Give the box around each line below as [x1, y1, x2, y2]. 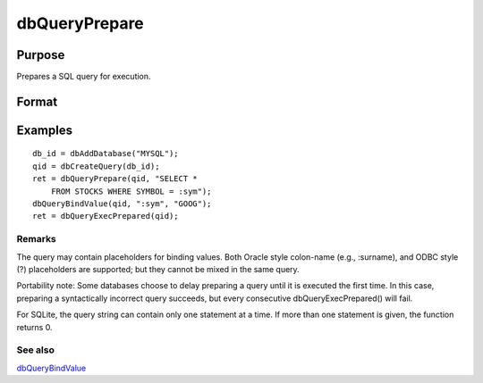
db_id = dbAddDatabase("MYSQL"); [32, 148, 179, 159]
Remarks [16, 233, 57, 246]
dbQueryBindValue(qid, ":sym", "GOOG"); [32, 199, 212, 209]
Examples [16, 122, 73, 137]
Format [16, 94, 58, 109]
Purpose [16, 47, 65, 62]
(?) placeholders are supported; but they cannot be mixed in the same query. [16, 263, 300, 274]
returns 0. [16, 321, 53, 332]
